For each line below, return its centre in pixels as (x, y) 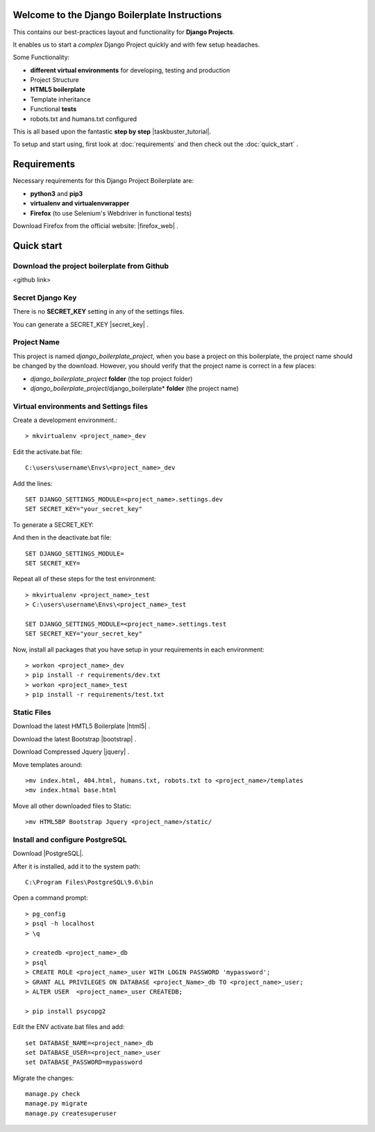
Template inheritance (60, 99)
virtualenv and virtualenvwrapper (80, 203)
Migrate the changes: (43, 1078)
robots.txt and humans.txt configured (84, 119)
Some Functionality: (41, 57)
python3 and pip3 (57, 193)
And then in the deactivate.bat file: (62, 537)
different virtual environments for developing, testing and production (130, 70)
